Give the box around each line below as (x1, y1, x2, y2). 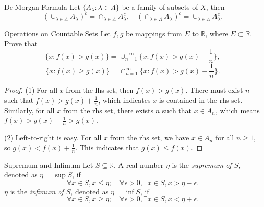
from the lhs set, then (66, 85, 134, 95)
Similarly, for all (4, 105, 55, 115)
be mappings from (125, 28, 182, 39)
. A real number (113, 159, 164, 170)
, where (205, 28, 228, 39)
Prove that (4, 38, 38, 48)
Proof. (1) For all (4, 85, 58, 95)
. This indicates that (75, 142, 139, 152)
